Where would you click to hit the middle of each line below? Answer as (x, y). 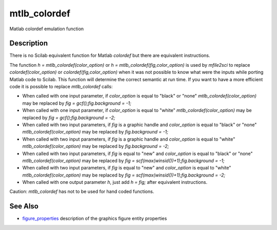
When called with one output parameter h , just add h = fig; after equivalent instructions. (115, 182)
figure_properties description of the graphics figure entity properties (95, 219)
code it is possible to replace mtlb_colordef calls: (61, 87)
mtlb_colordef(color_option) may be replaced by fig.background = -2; (96, 146)
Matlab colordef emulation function (47, 29)
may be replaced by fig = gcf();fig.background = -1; (77, 103)
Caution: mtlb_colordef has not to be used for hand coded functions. (82, 191)
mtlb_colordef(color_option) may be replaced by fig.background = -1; (95, 132)
